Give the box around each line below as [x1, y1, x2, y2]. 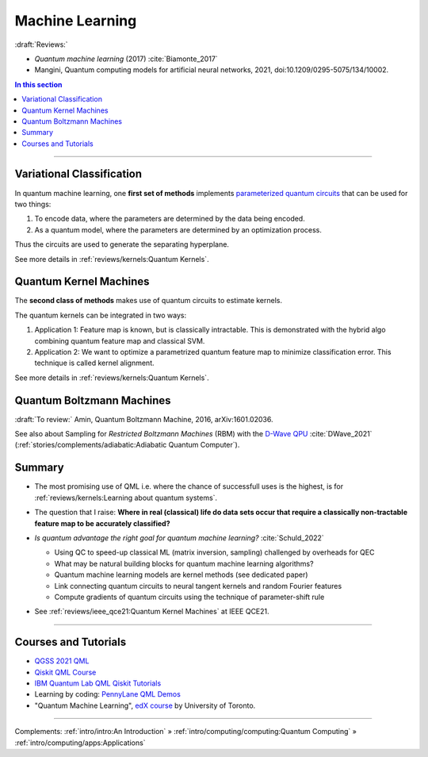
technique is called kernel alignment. [34, 358, 155, 368]
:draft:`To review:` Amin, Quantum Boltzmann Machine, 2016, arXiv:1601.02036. [14, 414, 273, 424]
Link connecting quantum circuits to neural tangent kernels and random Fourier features [54, 581, 342, 590]
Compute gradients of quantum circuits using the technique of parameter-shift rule [54, 592, 325, 601]
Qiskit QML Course [34, 667, 97, 677]
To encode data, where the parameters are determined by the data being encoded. [34, 214, 305, 224]
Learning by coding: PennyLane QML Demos [34, 690, 182, 699]
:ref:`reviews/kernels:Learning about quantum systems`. [34, 493, 218, 502]
